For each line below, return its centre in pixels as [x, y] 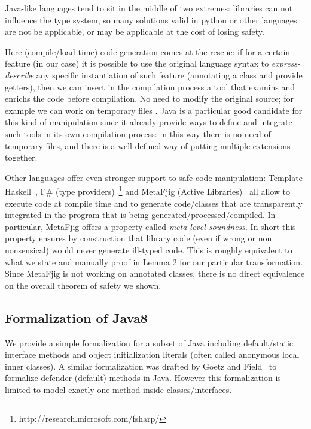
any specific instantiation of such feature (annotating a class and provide [169, 75]
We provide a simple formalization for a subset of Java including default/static [149, 342]
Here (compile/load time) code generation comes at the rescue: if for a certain [148, 51]
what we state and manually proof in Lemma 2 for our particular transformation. [154, 262]
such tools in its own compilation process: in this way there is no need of [138, 133]
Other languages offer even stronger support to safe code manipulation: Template [154, 177]
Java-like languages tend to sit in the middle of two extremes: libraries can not [149, 8]
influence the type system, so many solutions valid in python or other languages [151, 19]
